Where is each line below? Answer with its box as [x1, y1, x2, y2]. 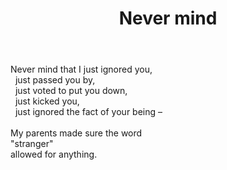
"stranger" [10, 138, 54, 150]
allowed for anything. [10, 148, 98, 161]
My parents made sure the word [10, 127, 143, 139]
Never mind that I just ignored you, [10, 63, 153, 76]
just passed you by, [14, 74, 96, 86]
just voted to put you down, [14, 85, 128, 97]
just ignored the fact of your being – [14, 106, 163, 118]
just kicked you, [14, 95, 80, 107]
